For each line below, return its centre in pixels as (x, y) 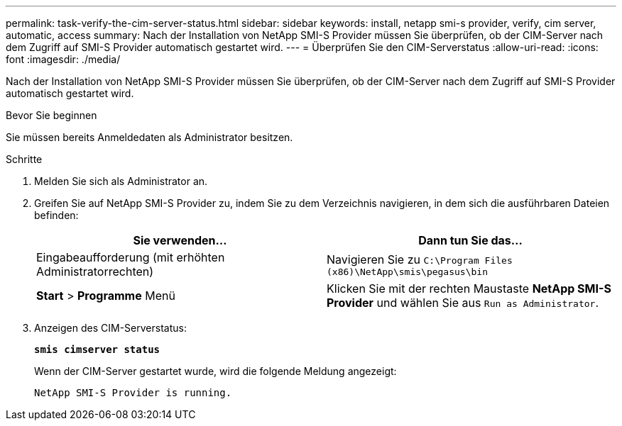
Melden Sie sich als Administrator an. (121, 181)
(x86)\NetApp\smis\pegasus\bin (407, 271)
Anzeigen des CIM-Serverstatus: (110, 328)
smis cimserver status (97, 349)
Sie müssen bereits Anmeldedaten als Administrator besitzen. (149, 137)
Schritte (24, 159)
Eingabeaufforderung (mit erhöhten (131, 257)
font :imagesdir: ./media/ (63, 59)
